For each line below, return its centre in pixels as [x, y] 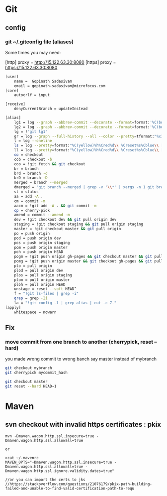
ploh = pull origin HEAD [40, 284]
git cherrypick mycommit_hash [37, 373]
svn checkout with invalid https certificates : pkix [83, 425]
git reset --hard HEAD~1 [31, 386]
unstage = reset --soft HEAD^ [45, 289]
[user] [12, 76]
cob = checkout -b [33, 159]
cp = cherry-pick [32, 210]
